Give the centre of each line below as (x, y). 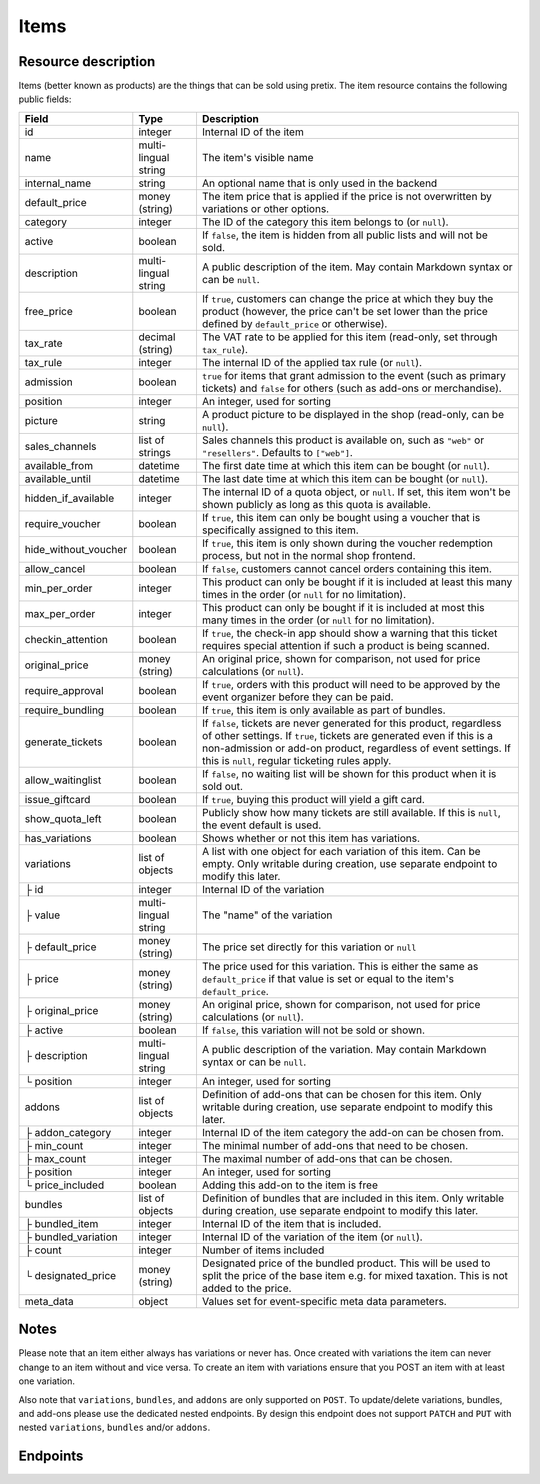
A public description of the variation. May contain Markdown (344, 1049)
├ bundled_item (61, 1223)
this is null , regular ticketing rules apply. (296, 760)
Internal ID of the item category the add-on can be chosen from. (352, 1132)
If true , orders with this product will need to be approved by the (351, 684)
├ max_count (55, 1158)
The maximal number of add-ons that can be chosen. (327, 1158)
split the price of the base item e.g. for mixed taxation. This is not (355, 1275)
